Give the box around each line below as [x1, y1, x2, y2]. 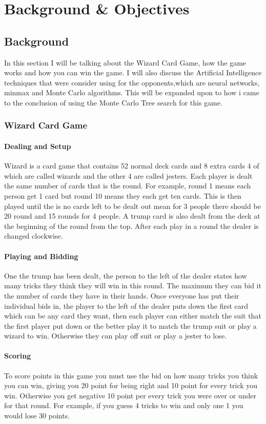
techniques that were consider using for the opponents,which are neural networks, [4, 77, 260, 88]
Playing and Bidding [4, 250, 78, 261]
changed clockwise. [4, 230, 63, 241]
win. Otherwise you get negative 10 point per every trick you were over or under [4, 390, 256, 400]
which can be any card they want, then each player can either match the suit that [4, 310, 261, 321]
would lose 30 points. [4, 410, 70, 421]
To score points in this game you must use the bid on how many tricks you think [4, 370, 258, 380]
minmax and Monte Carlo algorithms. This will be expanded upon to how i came [4, 87, 259, 98]
